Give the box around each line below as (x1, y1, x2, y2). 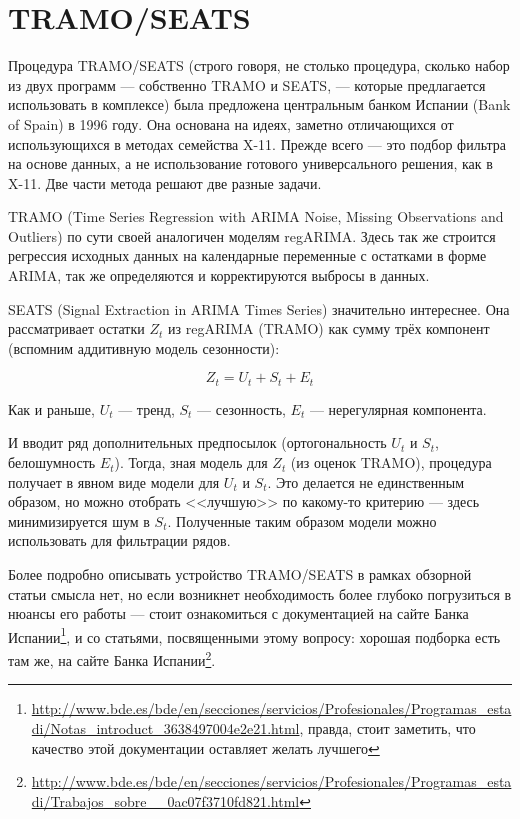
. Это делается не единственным (267, 471, 465, 492)
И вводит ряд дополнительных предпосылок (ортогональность (8, 432, 387, 453)
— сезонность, (197, 398, 286, 419)
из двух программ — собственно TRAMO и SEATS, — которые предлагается (8, 74, 486, 95)
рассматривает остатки (8, 318, 145, 339)
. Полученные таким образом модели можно (167, 510, 437, 531)
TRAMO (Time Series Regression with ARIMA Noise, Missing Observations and (8, 206, 504, 227)
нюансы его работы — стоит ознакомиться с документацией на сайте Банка (8, 603, 469, 624)
